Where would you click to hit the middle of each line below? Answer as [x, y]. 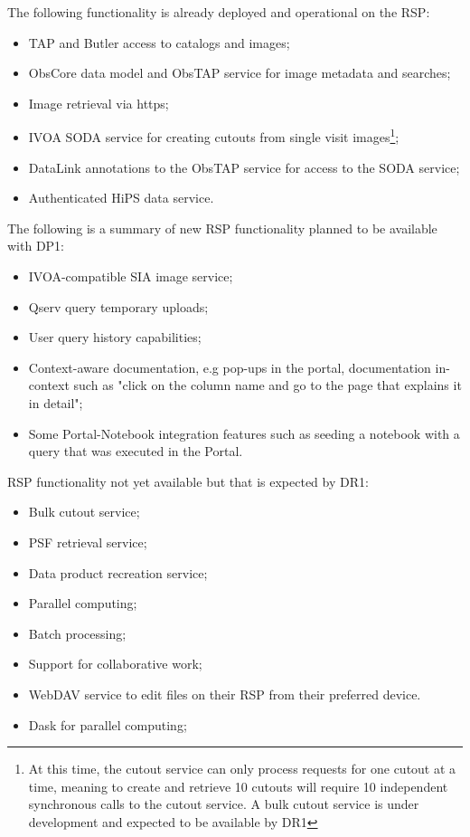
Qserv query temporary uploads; [118, 306]
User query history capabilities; [115, 337]
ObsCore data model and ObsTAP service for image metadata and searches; [240, 73]
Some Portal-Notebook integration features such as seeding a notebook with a [244, 433]
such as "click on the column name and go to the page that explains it [268, 385]
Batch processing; [77, 633]
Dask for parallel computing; [108, 724]
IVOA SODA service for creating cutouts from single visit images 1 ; [214, 136]
